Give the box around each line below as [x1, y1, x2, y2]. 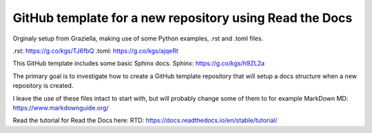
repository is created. [12, 82, 74, 90]
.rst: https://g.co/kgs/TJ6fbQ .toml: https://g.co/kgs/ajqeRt [12, 47, 179, 55]
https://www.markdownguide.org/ [12, 104, 110, 112]
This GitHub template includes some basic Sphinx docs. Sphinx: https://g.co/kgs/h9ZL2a [12, 59, 265, 68]
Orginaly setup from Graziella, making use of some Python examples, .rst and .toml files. [12, 34, 264, 43]
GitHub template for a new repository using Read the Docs [12, 10, 353, 25]
